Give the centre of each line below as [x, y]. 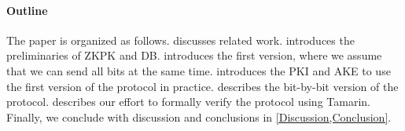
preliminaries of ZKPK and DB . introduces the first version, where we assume [194, 55]
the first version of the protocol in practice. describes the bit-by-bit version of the [202, 86]
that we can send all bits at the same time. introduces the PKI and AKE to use [199, 70]
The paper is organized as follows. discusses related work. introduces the [180, 40]
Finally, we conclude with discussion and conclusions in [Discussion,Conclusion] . [199, 116]
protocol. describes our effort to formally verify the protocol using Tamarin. [188, 102]
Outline [27, 10]
